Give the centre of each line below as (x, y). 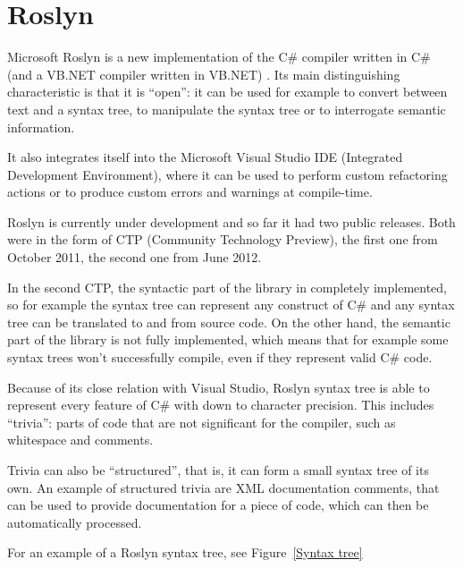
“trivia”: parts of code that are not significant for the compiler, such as (202, 422)
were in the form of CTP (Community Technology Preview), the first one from (223, 239)
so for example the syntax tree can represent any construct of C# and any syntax (231, 305)
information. (41, 127)
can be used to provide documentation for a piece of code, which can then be (218, 505)
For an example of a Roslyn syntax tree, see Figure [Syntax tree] (185, 552)
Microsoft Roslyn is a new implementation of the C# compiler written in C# (219, 57)
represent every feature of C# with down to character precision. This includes (221, 405)
